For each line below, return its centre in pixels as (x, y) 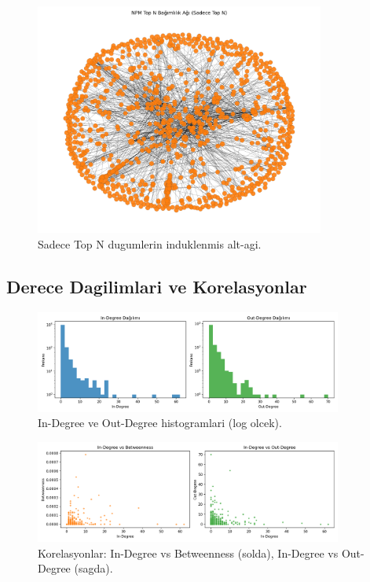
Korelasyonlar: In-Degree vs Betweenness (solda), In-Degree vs (188, 553)
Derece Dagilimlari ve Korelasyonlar (157, 286)
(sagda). (93, 568)
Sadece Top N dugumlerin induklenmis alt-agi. (150, 243)
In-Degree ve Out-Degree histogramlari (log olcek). (160, 423)
